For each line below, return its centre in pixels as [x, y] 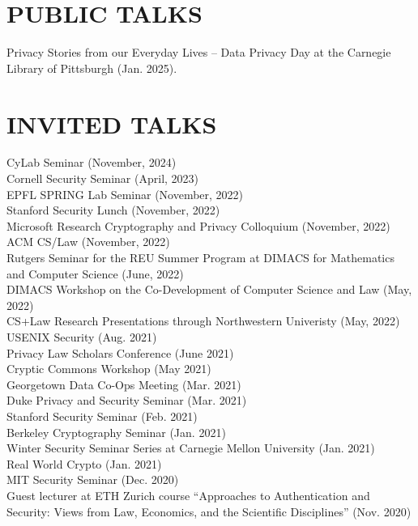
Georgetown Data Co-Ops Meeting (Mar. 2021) [124, 384]
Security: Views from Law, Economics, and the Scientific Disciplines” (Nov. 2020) [209, 511]
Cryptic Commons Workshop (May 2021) [109, 369]
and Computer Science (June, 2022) [95, 273]
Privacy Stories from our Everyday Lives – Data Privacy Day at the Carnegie [199, 52]
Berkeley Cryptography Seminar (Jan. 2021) [116, 432]
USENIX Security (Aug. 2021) [82, 336]
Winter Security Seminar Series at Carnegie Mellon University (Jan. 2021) [191, 448]
